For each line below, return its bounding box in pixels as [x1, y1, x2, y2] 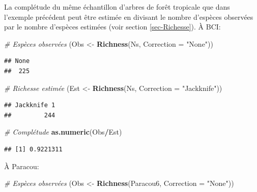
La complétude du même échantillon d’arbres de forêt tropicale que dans [4, 2, 230, 12]
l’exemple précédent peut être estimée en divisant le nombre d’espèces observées [4, 11, 253, 22]
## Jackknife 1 [4, 102, 55, 109]
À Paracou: [4, 161, 39, 171]
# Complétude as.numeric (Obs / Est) [4, 126, 122, 137]
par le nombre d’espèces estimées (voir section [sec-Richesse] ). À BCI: [4, 21, 221, 32]
